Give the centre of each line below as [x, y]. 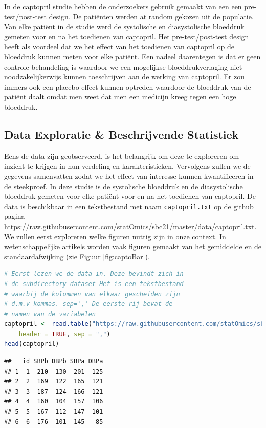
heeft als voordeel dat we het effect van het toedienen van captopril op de [119, 46]
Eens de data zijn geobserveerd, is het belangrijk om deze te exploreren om [122, 156]
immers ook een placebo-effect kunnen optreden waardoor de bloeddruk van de [128, 86]
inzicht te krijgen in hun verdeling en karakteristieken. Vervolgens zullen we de [127, 166]
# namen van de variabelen [50, 314]
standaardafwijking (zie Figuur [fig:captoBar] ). [77, 256]
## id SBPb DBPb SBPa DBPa [54, 362]
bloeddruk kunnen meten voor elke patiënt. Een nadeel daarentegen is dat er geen [132, 56]
